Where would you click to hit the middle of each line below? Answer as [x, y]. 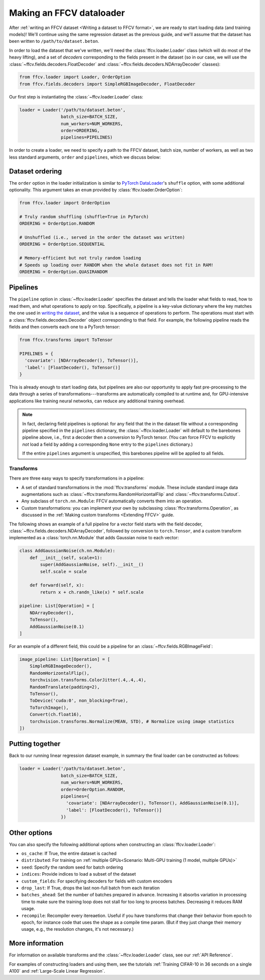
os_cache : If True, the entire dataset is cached [69, 853]
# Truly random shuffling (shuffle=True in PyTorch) [84, 216]
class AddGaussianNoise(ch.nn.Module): [67, 551]
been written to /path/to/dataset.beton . [54, 41]
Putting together [35, 744]
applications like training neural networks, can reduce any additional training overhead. [97, 401]
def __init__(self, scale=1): [66, 557]
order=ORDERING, [80, 131]
